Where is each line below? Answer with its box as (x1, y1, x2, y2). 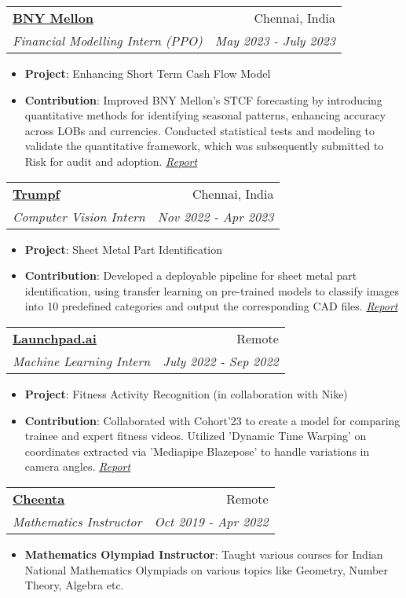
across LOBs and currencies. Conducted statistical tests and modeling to (24, 122, 375, 138)
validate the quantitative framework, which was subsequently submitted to (24, 138, 384, 154)
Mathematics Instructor (13, 512, 142, 530)
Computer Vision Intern (13, 207, 145, 226)
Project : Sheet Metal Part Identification (24, 240, 222, 257)
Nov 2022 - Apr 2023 (157, 207, 274, 226)
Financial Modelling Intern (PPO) (13, 31, 203, 50)
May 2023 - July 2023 (214, 31, 336, 50)
